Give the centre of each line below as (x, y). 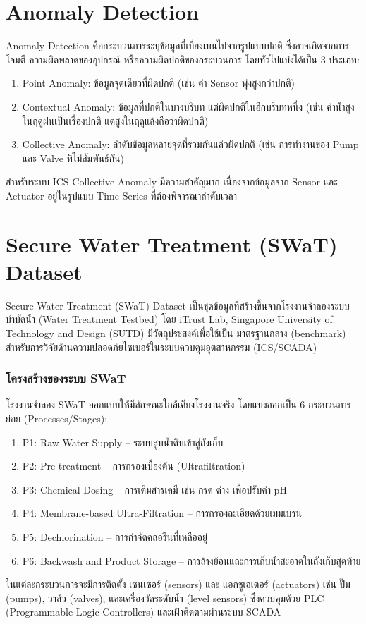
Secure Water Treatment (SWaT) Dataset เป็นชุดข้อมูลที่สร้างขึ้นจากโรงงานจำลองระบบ (178, 305)
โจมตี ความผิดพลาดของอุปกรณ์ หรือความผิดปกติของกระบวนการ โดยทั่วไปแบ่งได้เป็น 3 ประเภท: (183, 59)
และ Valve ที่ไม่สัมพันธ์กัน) (73, 158)
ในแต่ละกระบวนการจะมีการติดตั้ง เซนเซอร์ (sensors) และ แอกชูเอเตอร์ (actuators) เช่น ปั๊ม (178, 584)
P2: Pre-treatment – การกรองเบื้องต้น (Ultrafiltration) (134, 466)
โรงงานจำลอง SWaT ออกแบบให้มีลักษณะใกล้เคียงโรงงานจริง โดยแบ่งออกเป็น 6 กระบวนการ (179, 404)
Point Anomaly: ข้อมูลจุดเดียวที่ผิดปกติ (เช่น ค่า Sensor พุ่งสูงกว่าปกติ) (158, 83)
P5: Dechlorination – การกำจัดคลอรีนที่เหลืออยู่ (115, 536)
